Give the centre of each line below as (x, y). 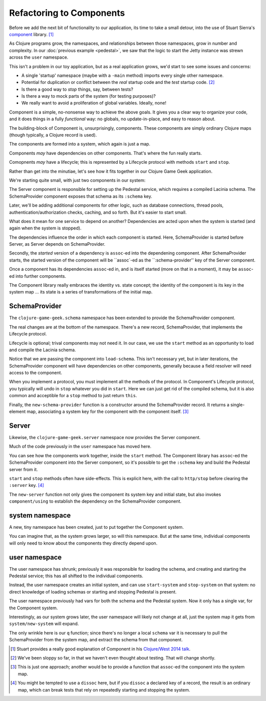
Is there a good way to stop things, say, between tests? (77, 89)
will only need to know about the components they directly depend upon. (83, 543)
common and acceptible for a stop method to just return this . (73, 396)
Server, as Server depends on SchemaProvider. (57, 244)
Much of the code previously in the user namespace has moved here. (80, 446)
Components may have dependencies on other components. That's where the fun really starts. (105, 153)
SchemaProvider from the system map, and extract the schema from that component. (96, 640)
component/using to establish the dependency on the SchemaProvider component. (95, 501)
